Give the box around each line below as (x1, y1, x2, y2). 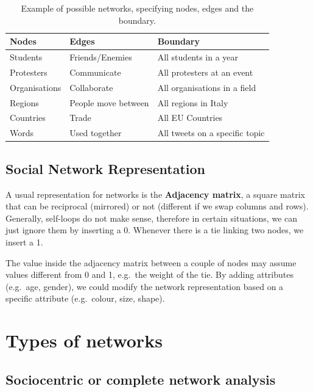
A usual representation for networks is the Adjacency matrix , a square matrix (5, 187, 305, 200)
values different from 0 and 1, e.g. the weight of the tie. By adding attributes (5, 268, 294, 281)
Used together (69, 126, 122, 139)
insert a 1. (5, 235, 43, 248)
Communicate (69, 65, 121, 78)
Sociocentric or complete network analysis (5, 369, 276, 388)
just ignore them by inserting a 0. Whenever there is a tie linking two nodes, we (5, 223, 304, 236)
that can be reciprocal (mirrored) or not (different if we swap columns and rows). (5, 200, 309, 212)
